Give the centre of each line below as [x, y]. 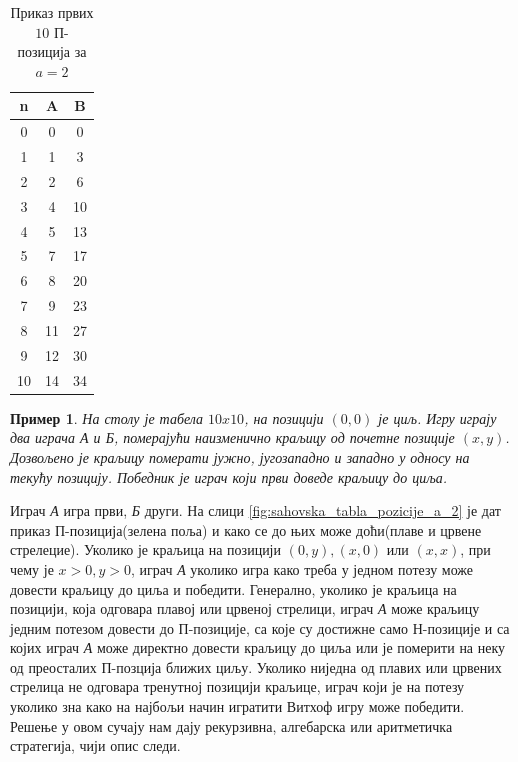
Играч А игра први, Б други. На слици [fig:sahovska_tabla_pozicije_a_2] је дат [255, 510]
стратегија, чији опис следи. [95, 745]
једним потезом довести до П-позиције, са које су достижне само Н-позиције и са [260, 627]
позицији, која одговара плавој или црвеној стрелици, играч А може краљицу [245, 608]
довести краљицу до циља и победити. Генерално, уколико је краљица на [233, 588]
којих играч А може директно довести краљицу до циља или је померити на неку [258, 647]
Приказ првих [52, 12]
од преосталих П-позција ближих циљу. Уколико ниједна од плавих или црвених [256, 666]
